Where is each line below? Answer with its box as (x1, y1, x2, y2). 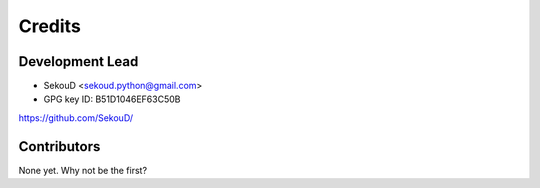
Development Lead (18, 53, 139, 70)
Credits (18, 15, 82, 37)
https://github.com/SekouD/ (18, 111, 134, 124)
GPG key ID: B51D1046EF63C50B (43, 93, 181, 105)
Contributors (18, 138, 101, 155)
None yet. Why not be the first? (18, 164, 148, 176)
